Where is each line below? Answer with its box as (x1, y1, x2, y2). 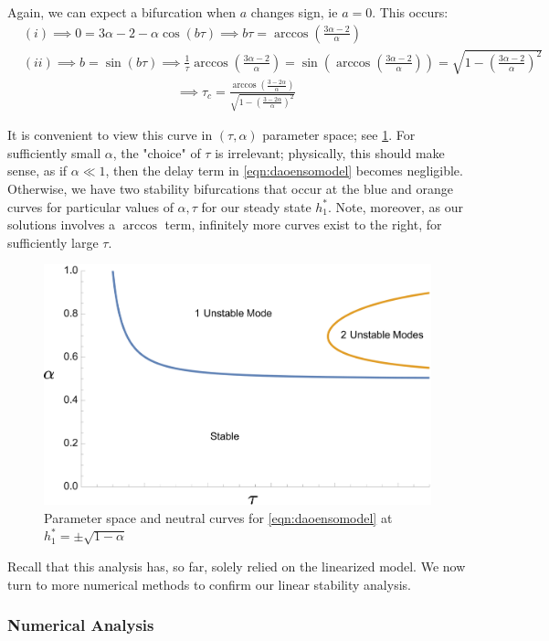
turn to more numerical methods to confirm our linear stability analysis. (7, 574, 411, 593)
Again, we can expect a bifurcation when (7, 3, 237, 21)
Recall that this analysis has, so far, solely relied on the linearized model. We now (7, 556, 466, 575)
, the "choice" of (112, 143, 201, 162)
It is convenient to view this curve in (7, 125, 213, 144)
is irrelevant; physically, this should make (215, 143, 445, 162)
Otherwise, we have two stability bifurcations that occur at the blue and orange (7, 179, 454, 198)
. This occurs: (372, 3, 449, 21)
